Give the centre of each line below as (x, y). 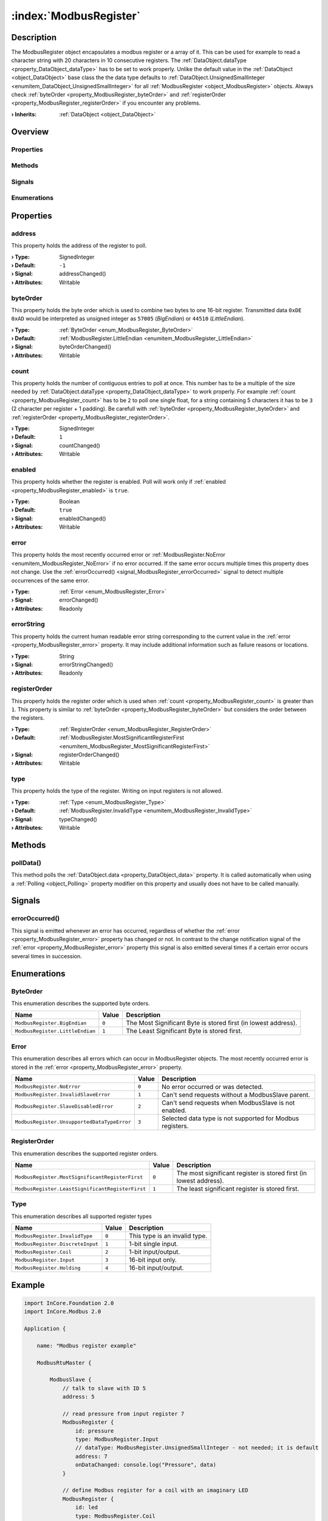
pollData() (26, 863)
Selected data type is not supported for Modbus (231, 1118)
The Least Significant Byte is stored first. (184, 1031)
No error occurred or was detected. (213, 1087)
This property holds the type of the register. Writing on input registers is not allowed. (117, 791)
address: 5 (79, 1397)
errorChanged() (79, 600)
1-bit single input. (153, 1244)
